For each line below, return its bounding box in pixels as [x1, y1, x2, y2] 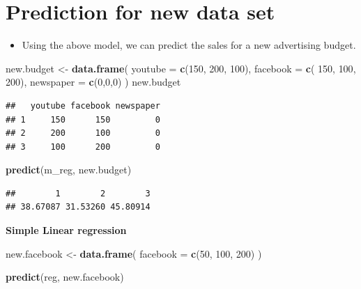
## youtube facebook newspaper [6, 100, 160, 111]
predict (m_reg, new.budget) [6, 162, 132, 177]
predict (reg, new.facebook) [6, 270, 124, 284]
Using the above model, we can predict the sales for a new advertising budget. [22, 38, 356, 52]
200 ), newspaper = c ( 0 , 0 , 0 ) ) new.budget [6, 75, 181, 89]
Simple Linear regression [6, 223, 127, 237]
